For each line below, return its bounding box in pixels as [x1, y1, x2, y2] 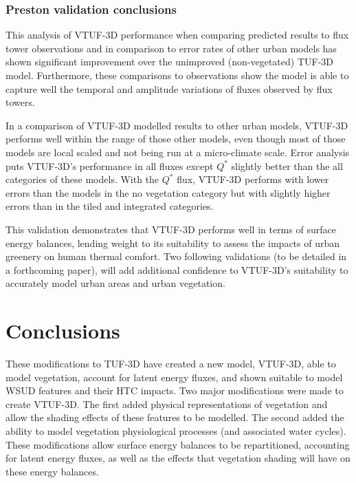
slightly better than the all [231, 158, 343, 173]
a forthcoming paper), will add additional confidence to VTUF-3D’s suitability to [5, 262, 348, 277]
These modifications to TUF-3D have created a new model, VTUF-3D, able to [5, 356, 336, 371]
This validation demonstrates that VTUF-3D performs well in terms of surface [5, 222, 336, 236]
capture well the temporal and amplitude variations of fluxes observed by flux [5, 81, 333, 96]
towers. [5, 95, 35, 109]
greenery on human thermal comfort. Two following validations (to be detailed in [5, 249, 347, 264]
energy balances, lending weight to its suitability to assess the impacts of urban [5, 235, 340, 250]
